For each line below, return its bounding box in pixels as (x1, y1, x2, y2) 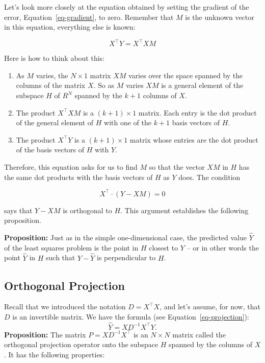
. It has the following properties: (4, 349, 105, 359)
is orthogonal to (63, 205, 112, 215)
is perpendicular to (97, 252, 156, 263)
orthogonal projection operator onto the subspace (4, 339, 158, 350)
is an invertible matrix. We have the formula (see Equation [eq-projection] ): (12, 311, 249, 322)
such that (46, 252, 75, 263)
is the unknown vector (185, 11, 254, 22)
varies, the (36, 70, 68, 80)
